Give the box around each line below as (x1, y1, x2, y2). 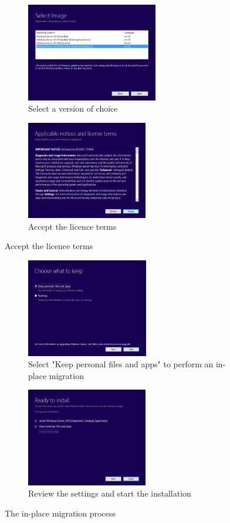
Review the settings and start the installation (28, 487, 191, 499)
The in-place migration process (5, 507, 116, 519)
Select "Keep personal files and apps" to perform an (28, 358, 214, 370)
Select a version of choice (28, 102, 118, 115)
